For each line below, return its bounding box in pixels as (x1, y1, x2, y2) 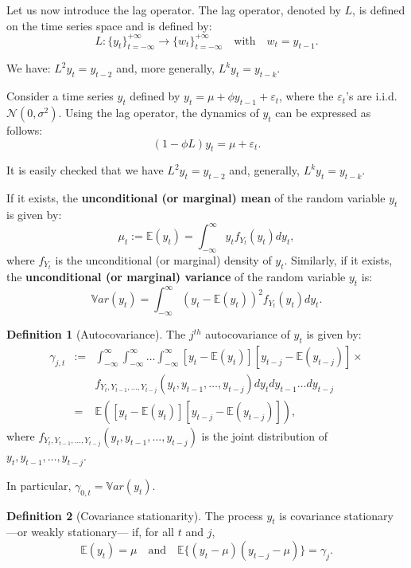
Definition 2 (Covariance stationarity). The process (6, 507, 263, 523)
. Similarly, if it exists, (284, 251, 393, 268)
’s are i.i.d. (346, 88, 397, 104)
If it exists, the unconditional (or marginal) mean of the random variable (6, 190, 386, 206)
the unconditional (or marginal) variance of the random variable (6, 268, 346, 285)
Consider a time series (6, 88, 114, 104)
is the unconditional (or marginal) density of (55, 251, 272, 268)
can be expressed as (275, 104, 371, 121)
